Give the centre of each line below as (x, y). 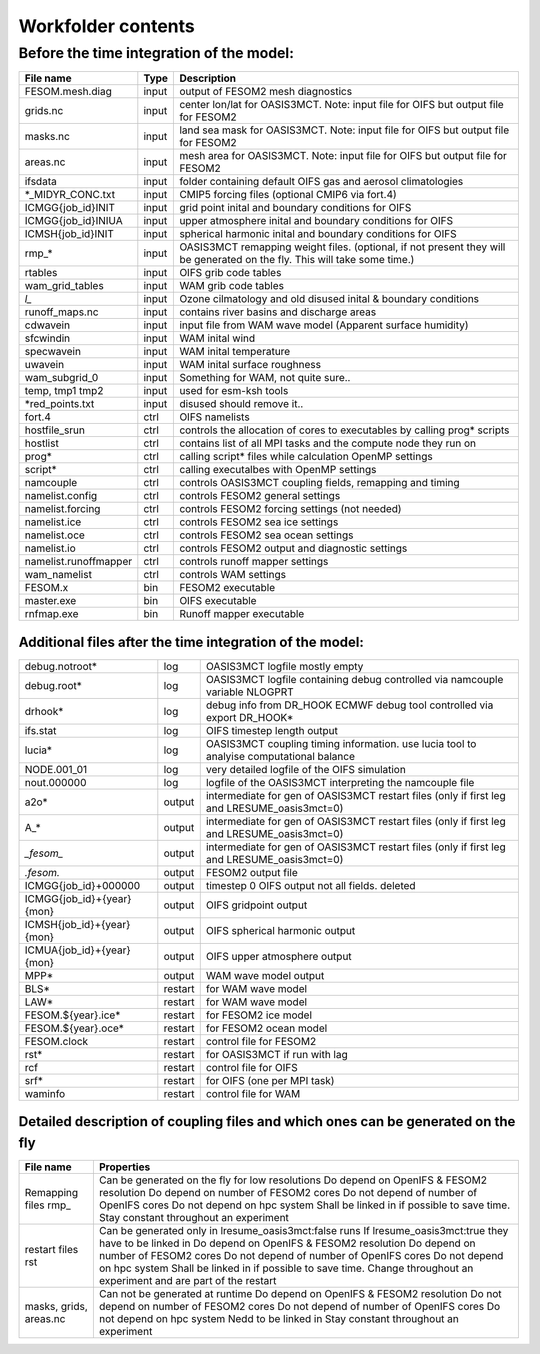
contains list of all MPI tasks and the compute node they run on (328, 443)
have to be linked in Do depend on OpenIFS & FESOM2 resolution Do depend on (287, 1243)
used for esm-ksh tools (234, 391)
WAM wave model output (265, 975)
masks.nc (47, 137)
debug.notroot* (61, 666)
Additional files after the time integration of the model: (191, 641)
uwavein (44, 365)
